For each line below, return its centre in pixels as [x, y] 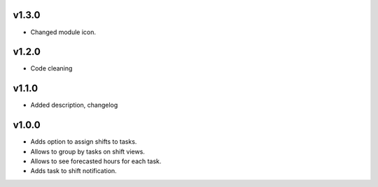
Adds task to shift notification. [73, 171]
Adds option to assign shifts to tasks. [84, 142]
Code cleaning [51, 68]
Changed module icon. [63, 32]
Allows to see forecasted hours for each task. [96, 161]
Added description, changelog [74, 105]
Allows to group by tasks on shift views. [87, 151]
